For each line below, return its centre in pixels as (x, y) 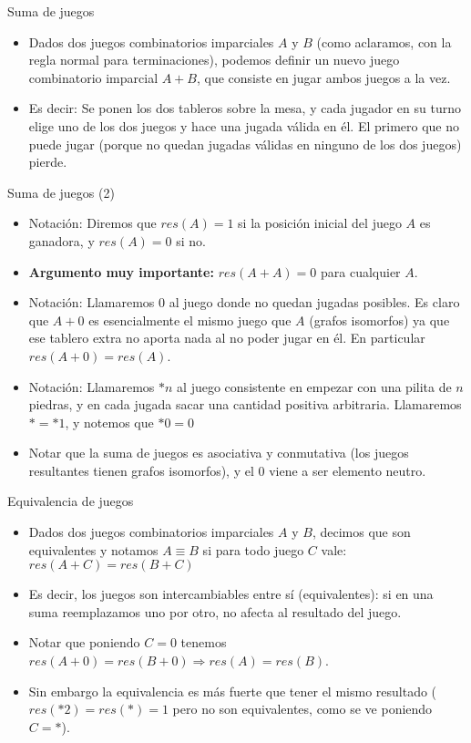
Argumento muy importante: (121, 271)
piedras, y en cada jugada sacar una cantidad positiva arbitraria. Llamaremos (245, 404)
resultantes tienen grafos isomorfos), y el (141, 470)
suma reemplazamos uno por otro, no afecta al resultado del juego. (215, 611)
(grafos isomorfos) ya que (379, 320)
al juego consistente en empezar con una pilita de (314, 386)
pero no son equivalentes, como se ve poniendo (302, 709)
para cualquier (360, 271)
